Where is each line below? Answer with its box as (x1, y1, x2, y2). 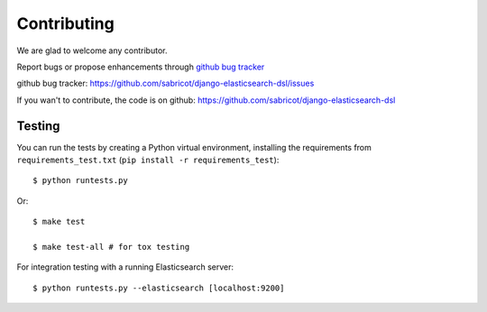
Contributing (16, 14, 115, 33)
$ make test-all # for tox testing (32, 242, 190, 252)
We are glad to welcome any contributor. (16, 45, 168, 56)
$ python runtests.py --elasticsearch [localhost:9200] (32, 282, 285, 293)
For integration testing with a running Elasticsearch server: (16, 262, 234, 272)
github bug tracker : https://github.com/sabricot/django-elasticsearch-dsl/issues (16, 78, 315, 89)
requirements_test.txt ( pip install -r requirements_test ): (16, 154, 280, 166)
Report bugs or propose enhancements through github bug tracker (16, 61, 265, 72)
